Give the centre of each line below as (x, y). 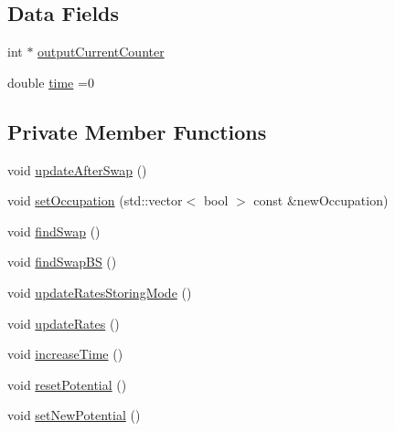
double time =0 (51, 82)
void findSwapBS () (62, 262)
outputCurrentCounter (101, 52)
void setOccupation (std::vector (95, 200)
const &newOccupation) (321, 200)
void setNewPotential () (74, 415)
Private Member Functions (137, 131)
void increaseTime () (65, 354)
